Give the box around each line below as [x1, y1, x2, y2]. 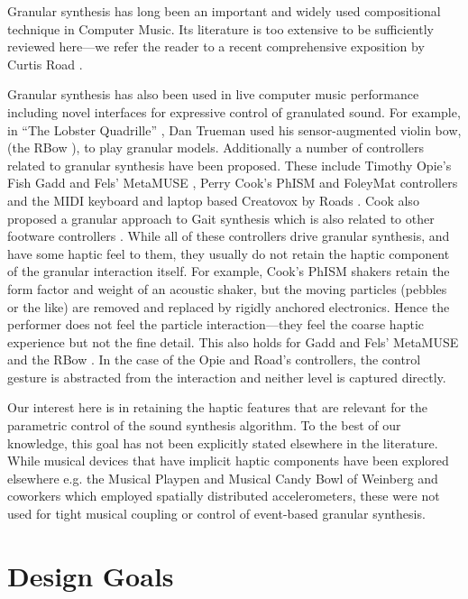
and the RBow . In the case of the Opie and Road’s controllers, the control [7, 350, 421, 369]
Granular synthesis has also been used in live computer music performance [7, 85, 419, 104]
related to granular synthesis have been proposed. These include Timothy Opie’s [7, 155, 452, 174]
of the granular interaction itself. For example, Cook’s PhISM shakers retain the [7, 262, 450, 281]
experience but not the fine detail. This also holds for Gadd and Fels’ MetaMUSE [7, 332, 459, 351]
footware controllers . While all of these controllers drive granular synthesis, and [7, 226, 450, 245]
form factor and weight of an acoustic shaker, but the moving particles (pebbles [7, 279, 447, 298]
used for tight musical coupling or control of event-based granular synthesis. [7, 504, 426, 523]
